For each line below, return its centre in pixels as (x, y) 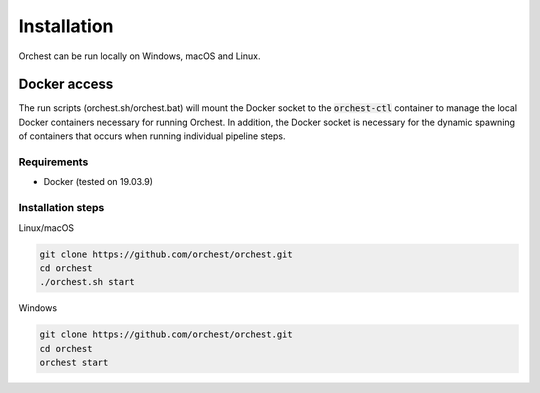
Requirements (53, 162)
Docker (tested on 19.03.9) (98, 182)
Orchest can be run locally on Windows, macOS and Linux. (139, 56)
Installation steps (61, 208)
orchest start (74, 363)
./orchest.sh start (87, 282)
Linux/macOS (46, 227)
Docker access (66, 84)
